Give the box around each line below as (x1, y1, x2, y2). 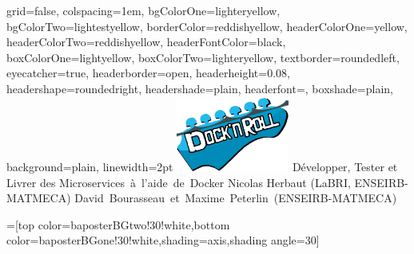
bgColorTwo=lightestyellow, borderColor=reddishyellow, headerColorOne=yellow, (6, 18, 408, 34)
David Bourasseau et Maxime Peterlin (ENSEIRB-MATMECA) (74, 190, 397, 206)
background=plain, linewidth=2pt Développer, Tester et (6, 158, 398, 174)
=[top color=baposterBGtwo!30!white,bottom (6, 216, 230, 233)
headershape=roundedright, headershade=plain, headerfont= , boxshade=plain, (6, 80, 393, 96)
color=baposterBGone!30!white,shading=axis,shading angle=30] (6, 232, 320, 248)
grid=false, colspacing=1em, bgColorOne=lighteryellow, (6, 2, 281, 18)
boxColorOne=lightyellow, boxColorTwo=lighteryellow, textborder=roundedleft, (6, 49, 400, 65)
